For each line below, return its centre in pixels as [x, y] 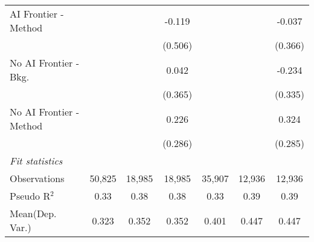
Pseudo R [30, 196]
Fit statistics [36, 161]
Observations [37, 178]
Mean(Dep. [33, 213]
